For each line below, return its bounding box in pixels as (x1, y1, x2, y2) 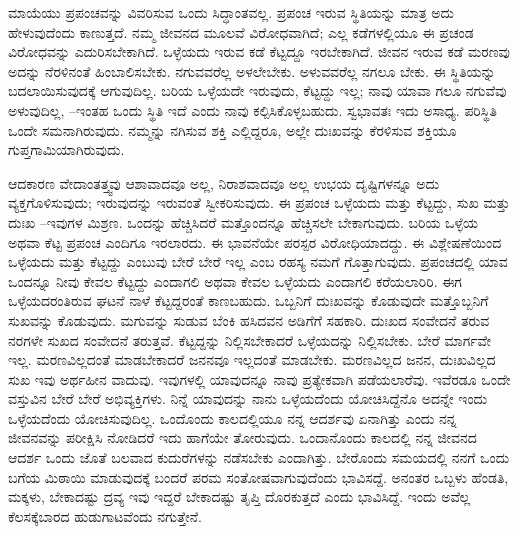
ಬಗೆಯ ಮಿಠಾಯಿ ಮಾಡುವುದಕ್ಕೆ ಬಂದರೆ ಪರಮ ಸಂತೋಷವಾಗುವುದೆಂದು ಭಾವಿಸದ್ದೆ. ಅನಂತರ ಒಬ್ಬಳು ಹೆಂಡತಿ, (8, 466, 509, 487)
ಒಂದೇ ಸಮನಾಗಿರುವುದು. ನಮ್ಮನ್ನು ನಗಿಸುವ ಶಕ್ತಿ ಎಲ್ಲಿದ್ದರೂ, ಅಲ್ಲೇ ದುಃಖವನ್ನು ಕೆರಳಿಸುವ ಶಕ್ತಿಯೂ (8, 119, 457, 140)
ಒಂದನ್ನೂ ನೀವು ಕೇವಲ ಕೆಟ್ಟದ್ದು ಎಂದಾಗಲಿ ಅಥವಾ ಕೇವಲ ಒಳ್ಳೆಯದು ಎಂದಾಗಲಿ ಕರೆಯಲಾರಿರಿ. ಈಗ (8, 270, 462, 291)
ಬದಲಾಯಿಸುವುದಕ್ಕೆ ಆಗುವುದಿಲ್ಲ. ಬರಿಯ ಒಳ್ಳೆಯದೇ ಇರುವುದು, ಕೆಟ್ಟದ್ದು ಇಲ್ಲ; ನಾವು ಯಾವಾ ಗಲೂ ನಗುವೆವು (8, 80, 507, 101)
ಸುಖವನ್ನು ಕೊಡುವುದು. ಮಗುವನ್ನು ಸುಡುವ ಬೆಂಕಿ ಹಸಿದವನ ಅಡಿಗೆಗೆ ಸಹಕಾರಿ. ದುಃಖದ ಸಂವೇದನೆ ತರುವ (8, 309, 490, 330)
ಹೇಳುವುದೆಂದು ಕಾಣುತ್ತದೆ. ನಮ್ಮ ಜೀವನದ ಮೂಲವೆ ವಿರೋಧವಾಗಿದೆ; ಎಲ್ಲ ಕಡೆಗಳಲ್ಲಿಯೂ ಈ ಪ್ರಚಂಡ (8, 21, 474, 42)
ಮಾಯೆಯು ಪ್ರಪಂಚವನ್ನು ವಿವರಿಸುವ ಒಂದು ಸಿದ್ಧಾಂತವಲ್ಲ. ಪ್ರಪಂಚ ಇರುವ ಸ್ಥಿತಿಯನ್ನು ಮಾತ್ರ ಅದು (8, 2, 455, 22)
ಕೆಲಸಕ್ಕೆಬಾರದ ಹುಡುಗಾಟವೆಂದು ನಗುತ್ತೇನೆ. (8, 505, 202, 526)
